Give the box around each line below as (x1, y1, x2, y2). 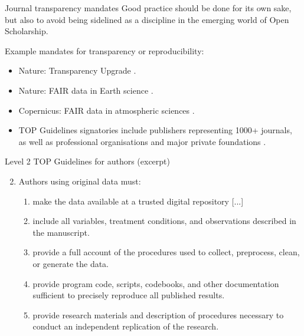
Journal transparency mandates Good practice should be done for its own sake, (5, 2, 292, 14)
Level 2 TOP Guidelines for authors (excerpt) (5, 155, 170, 167)
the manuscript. (32, 226, 90, 238)
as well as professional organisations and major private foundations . (18, 135, 266, 147)
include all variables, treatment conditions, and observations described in (32, 215, 296, 227)
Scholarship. (5, 25, 48, 37)
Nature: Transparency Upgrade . (18, 64, 136, 77)
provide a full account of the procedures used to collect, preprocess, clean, (32, 246, 300, 258)
